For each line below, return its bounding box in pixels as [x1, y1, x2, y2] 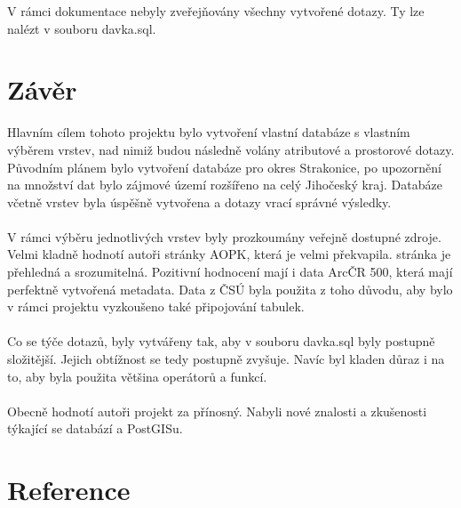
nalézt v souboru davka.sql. [7, 19, 156, 37]
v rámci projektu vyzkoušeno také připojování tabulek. [7, 297, 305, 316]
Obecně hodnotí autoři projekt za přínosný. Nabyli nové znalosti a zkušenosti [7, 401, 427, 420]
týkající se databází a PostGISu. [7, 419, 183, 438]
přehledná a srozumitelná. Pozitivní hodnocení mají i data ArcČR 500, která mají [7, 262, 453, 281]
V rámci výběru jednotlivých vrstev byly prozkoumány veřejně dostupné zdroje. [7, 227, 441, 246]
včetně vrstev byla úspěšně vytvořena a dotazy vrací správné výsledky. [7, 192, 392, 211]
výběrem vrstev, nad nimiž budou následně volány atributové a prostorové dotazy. [7, 140, 455, 158]
